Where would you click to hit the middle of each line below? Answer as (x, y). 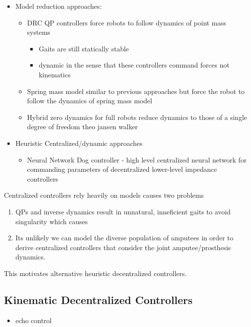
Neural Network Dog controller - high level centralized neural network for (137, 159)
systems (39, 32)
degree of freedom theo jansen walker (83, 127)
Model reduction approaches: (59, 6)
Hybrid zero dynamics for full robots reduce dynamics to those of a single (137, 117)
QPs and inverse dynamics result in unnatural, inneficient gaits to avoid (123, 211)
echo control (33, 320)
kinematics (55, 74)
